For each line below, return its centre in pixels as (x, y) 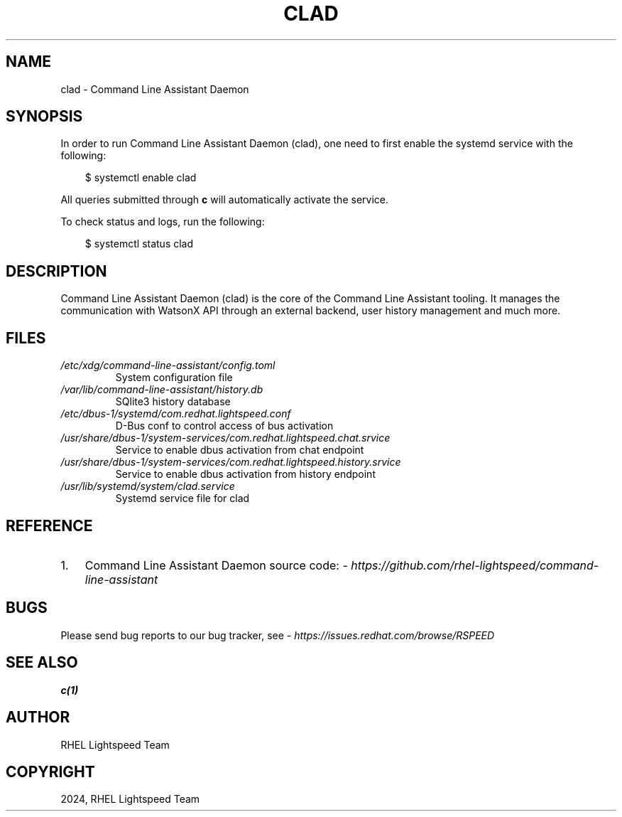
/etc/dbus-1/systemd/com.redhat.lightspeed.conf (176, 414)
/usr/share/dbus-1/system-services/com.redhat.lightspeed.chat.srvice (225, 438)
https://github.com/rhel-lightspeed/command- (475, 565)
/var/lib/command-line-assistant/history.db (162, 390)
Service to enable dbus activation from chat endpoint (240, 450)
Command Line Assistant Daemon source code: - (216, 565)
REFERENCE (49, 525)
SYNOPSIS (44, 117)
